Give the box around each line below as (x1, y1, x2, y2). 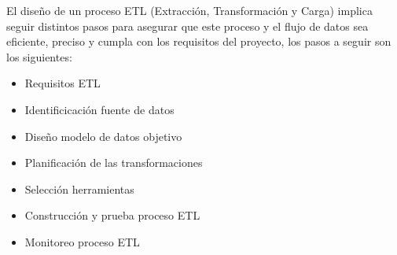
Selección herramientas (24, 180, 134, 197)
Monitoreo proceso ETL (24, 233, 140, 249)
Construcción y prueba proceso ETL (24, 207, 200, 224)
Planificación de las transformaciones (24, 154, 203, 171)
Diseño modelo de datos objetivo (24, 128, 182, 144)
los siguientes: (6, 48, 72, 65)
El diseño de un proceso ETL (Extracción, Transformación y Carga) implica (6, 2, 373, 18)
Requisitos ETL (24, 75, 101, 91)
